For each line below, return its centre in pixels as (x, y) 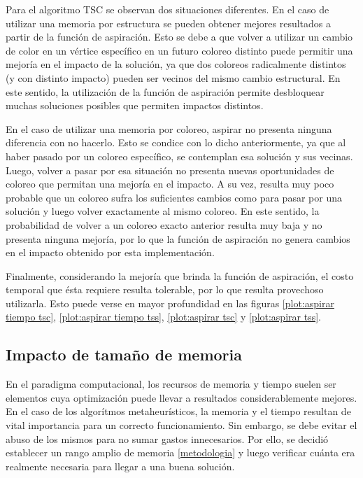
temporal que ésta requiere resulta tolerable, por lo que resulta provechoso (165, 289)
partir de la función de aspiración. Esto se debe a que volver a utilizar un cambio (179, 37)
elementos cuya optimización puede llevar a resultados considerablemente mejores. (181, 397)
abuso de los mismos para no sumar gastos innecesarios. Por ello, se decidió (167, 438)
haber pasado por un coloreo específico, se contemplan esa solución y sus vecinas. (179, 156)
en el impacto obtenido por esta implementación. (110, 252)
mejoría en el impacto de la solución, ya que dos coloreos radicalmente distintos (176, 64)
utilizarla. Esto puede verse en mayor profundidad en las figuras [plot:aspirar (170, 303)
